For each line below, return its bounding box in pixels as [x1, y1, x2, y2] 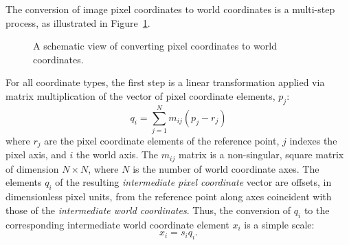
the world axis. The [76, 147, 159, 162]
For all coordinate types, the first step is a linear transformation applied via [5, 75, 325, 89]
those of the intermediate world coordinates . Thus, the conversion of [5, 202, 291, 217]
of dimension [5, 161, 59, 175]
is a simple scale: [244, 217, 315, 231]
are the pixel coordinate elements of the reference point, [44, 133, 280, 147]
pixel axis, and [5, 147, 67, 162]
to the [304, 202, 330, 217]
